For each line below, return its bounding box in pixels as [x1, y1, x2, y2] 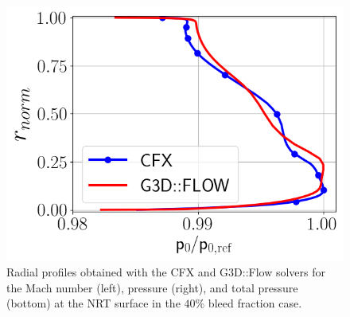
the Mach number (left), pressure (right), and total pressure [6, 279, 298, 295]
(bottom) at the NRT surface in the [6, 295, 181, 311]
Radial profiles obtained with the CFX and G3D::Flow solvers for [6, 263, 326, 280]
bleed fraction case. [208, 295, 302, 311]
